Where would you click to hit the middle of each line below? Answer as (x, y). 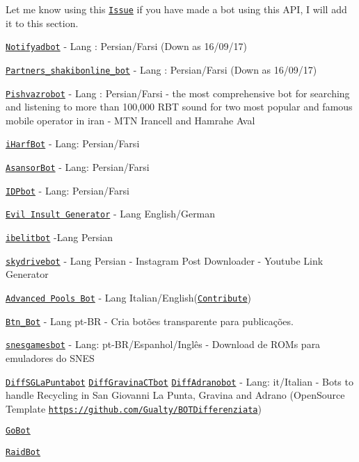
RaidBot (23, 453)
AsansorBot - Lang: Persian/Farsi (78, 167)
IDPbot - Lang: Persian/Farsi (67, 190)
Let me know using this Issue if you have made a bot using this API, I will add (176, 9)
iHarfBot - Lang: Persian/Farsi (73, 143)
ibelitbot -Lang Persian (59, 237)
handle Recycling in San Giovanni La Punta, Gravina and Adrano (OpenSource (175, 395)
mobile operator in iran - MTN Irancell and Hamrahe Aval (130, 120)
